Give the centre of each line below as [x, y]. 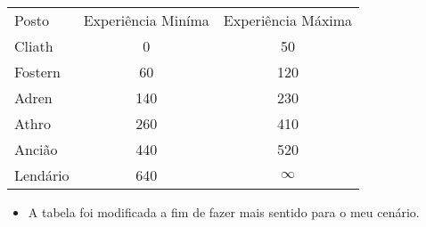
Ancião [36, 149]
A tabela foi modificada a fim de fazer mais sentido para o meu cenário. [224, 212]
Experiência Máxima [288, 20]
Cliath [34, 46]
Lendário [42, 175]
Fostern [37, 72]
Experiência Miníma [146, 20]
